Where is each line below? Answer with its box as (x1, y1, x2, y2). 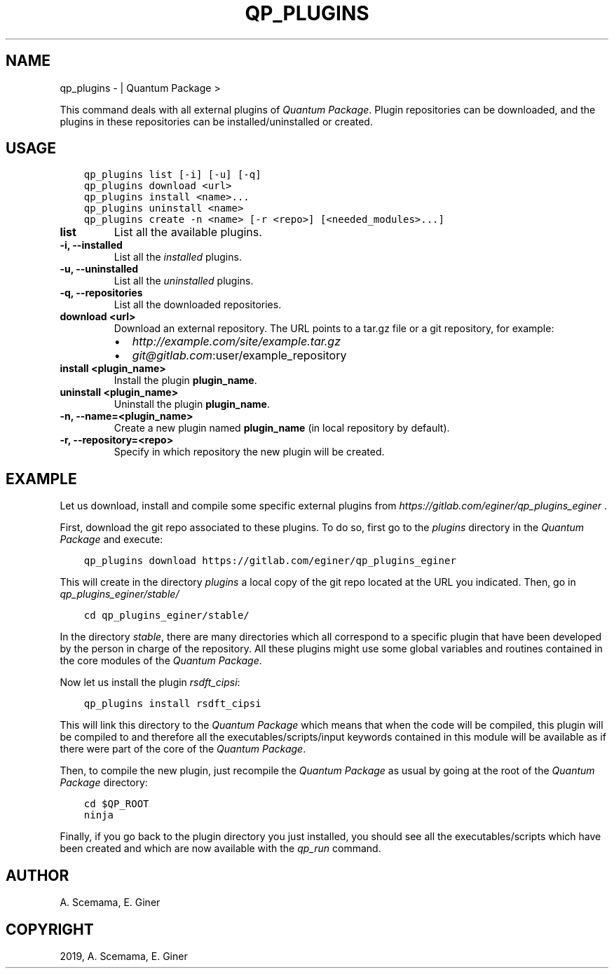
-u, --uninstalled (60, 263, 139, 275)
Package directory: (60, 776, 148, 789)
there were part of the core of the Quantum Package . (60, 743, 306, 755)
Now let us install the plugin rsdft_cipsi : (60, 676, 240, 689)
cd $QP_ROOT (83, 798, 149, 810)
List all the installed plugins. (114, 251, 242, 263)
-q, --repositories (60, 287, 143, 299)
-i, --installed (60, 239, 123, 252)
